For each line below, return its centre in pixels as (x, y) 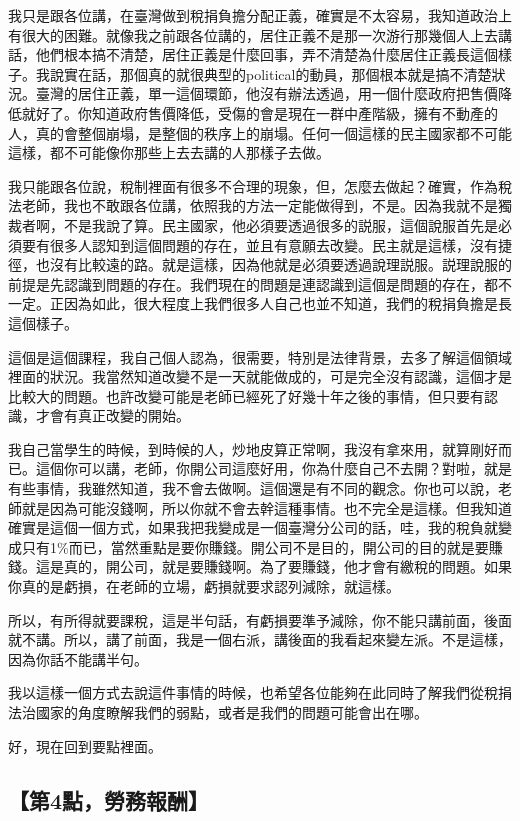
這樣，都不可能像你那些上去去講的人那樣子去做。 (169, 152)
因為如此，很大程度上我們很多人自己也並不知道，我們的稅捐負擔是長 (287, 303)
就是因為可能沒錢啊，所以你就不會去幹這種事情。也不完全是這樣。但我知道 (266, 507)
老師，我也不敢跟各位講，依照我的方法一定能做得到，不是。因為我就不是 (259, 205)
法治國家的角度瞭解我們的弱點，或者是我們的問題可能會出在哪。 (218, 712)
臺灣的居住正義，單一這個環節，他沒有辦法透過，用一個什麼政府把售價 (266, 93)
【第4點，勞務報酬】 (109, 799)
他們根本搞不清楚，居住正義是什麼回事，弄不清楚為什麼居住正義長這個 (266, 54)
